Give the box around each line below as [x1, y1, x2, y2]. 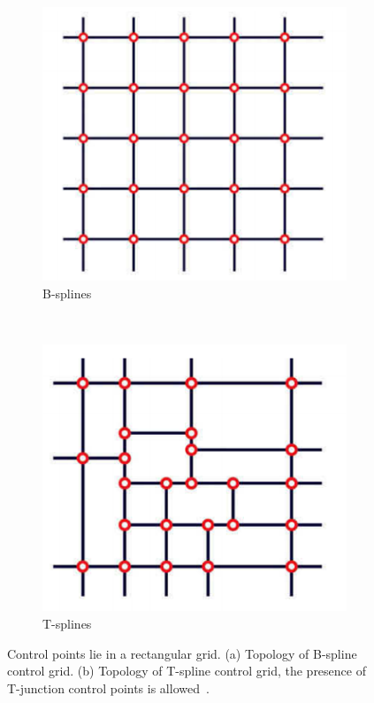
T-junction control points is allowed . [7, 678, 210, 697]
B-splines [42, 283, 92, 302]
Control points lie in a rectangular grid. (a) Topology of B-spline [7, 644, 357, 662]
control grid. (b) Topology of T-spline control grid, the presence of [7, 661, 366, 680]
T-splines [42, 614, 92, 632]
